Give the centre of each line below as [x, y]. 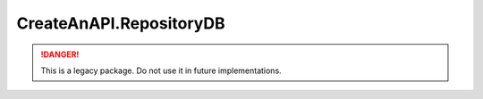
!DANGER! [60, 54]
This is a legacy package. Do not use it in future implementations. [161, 70]
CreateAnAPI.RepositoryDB [121, 23]
